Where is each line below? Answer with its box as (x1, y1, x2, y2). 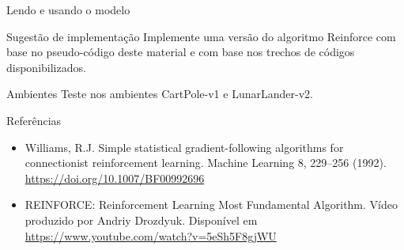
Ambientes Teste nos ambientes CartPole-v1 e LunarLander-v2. (6, 85, 313, 102)
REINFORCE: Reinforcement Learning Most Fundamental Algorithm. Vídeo (25, 196, 398, 213)
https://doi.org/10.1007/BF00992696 (25, 169, 205, 186)
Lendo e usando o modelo (6, 2, 130, 17)
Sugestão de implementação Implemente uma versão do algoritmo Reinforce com (6, 28, 396, 44)
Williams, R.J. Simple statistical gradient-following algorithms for (25, 138, 344, 155)
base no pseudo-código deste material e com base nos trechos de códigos (6, 44, 355, 60)
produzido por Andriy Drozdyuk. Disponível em (25, 211, 258, 228)
